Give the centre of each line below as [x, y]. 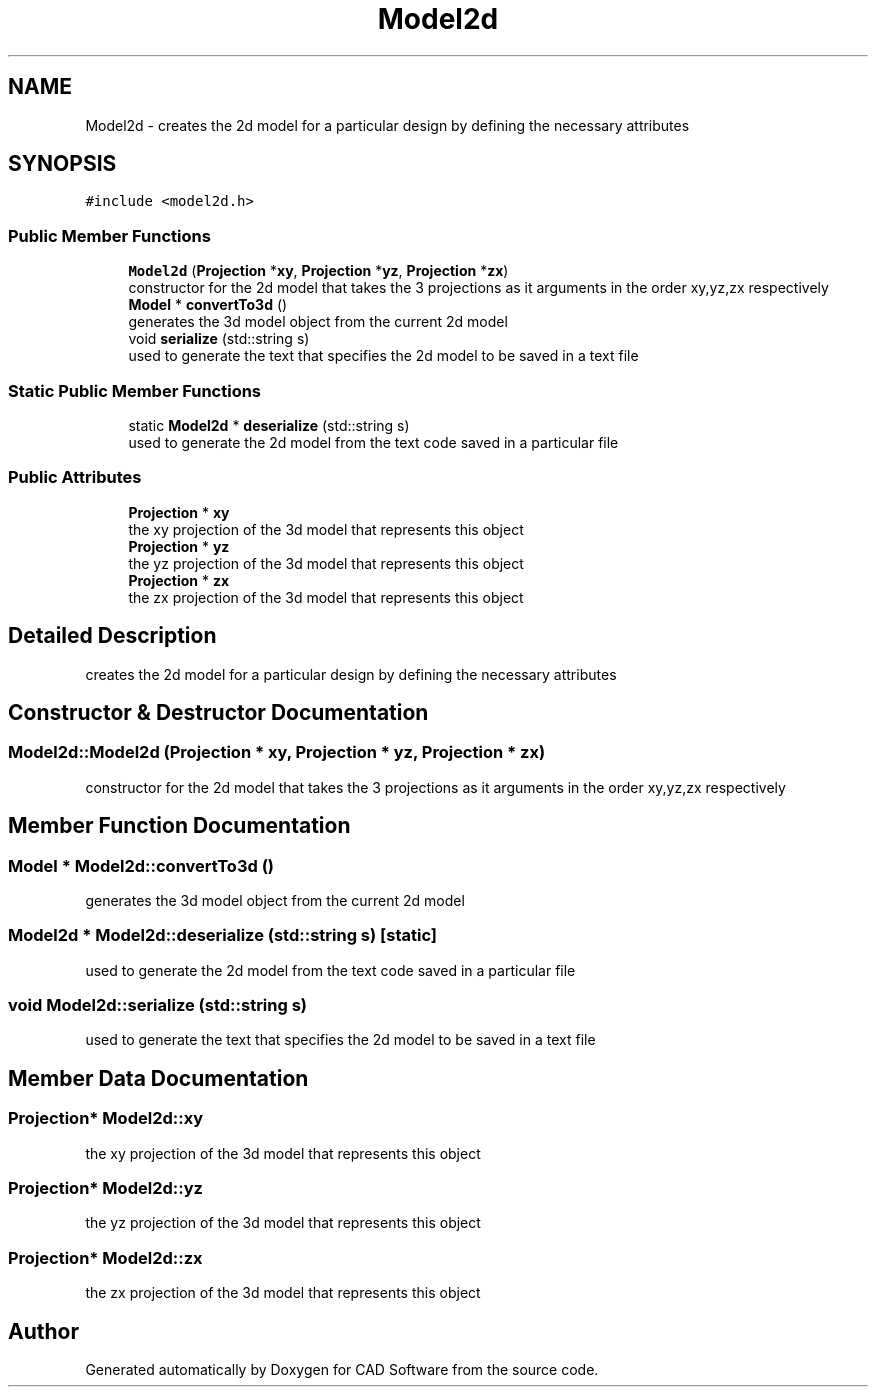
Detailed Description [112, 636]
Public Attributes [75, 477]
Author [43, 1331]
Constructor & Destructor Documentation [218, 712]
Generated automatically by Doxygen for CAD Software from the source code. [342, 1370]
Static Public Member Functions [135, 390]
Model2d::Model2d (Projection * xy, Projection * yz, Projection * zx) [277, 752]
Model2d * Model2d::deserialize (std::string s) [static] [222, 935]
